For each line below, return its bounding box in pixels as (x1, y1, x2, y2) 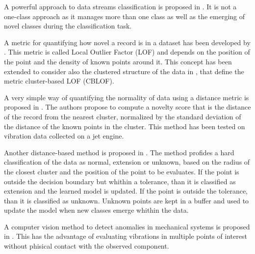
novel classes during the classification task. (4, 21, 132, 31)
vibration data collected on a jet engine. (4, 131, 124, 141)
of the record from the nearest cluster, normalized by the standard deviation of (4, 111, 241, 121)
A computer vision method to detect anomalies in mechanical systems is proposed (4, 221, 250, 231)
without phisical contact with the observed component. (4, 241, 169, 251)
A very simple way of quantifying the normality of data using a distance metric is (4, 92, 249, 102)
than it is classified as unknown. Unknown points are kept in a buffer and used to (4, 195, 249, 205)
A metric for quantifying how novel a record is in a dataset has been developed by (4, 37, 251, 47)
